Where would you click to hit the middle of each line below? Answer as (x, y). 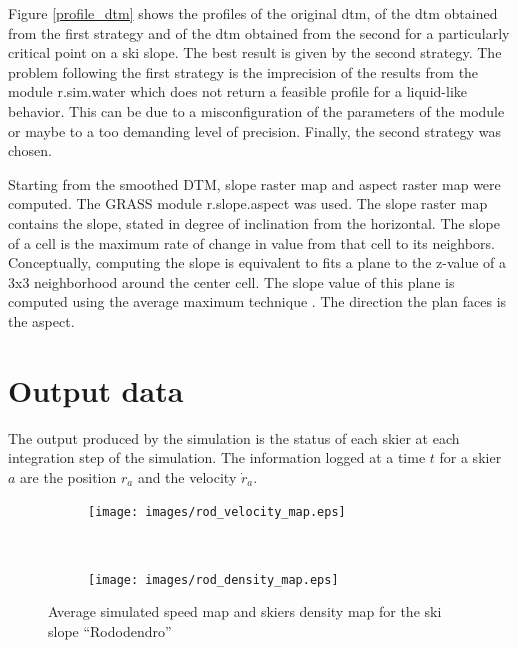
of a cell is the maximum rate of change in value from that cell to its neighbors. (251, 242)
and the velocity (187, 476)
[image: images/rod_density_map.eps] (213, 579)
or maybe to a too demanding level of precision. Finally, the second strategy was (254, 130)
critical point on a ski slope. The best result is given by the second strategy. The (255, 52)
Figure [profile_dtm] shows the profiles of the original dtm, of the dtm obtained (253, 13)
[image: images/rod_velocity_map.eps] (217, 512)
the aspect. (41, 320)
